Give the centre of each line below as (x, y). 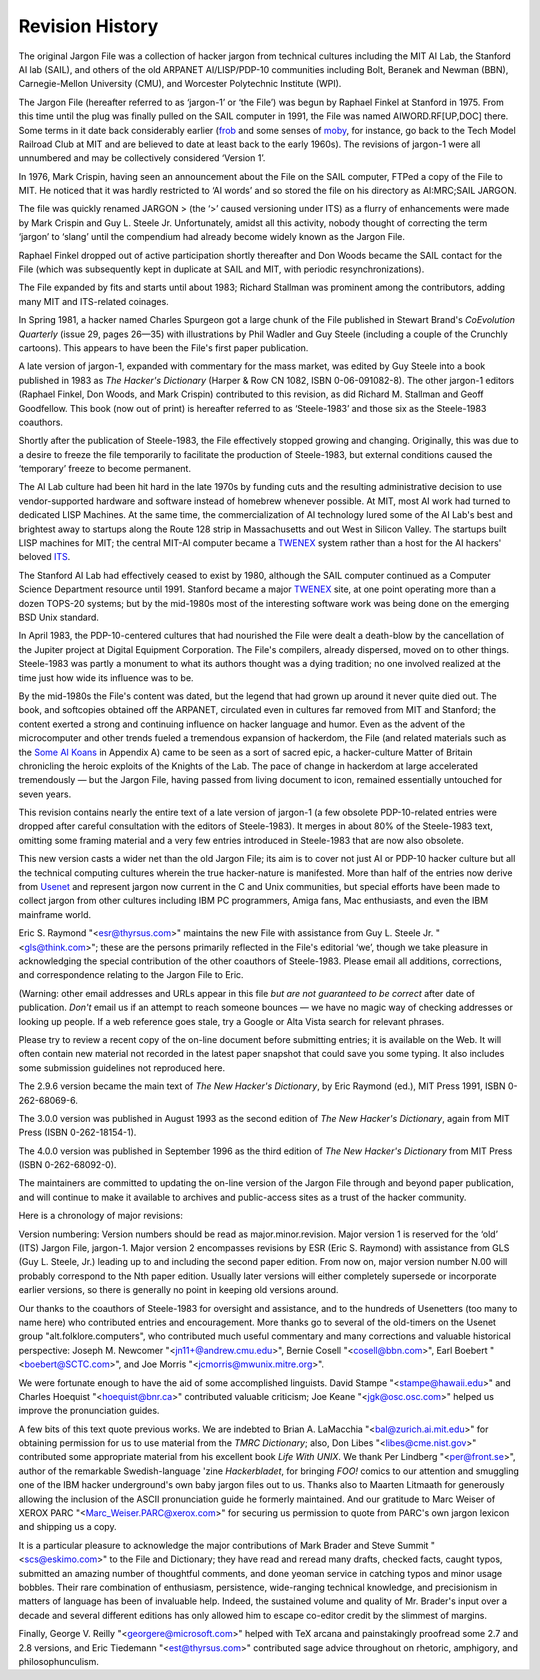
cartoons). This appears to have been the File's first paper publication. (163, 347)
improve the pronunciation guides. (89, 1411)
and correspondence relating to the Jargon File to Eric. (131, 975)
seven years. (45, 794)
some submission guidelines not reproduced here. (121, 1067)
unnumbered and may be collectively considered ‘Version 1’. (142, 158)
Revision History (88, 26)
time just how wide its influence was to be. (106, 677)
